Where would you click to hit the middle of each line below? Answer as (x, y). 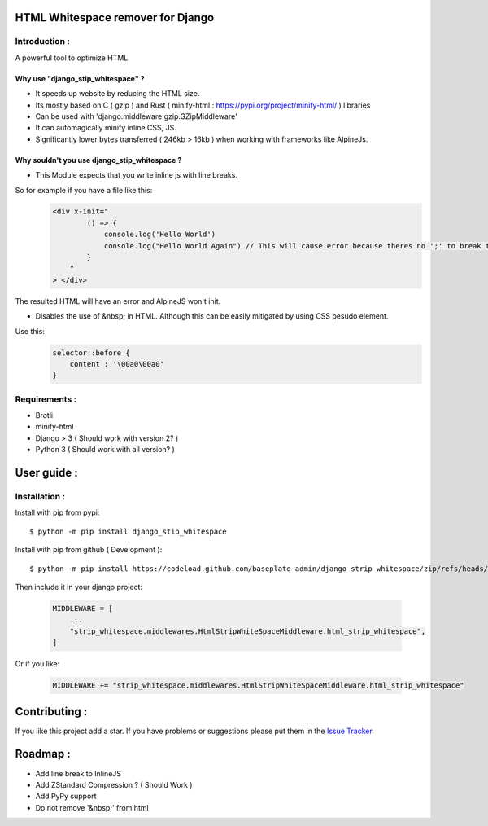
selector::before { (91, 353)
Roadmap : (43, 754)
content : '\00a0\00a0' (117, 364)
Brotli (44, 415)
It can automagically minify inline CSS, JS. (106, 128)
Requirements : (46, 399)
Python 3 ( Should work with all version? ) (105, 450)
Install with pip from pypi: (57, 512)
